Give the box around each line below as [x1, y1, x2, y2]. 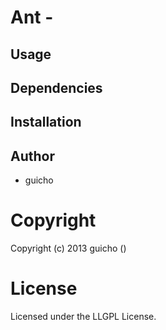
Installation [10, 114, 82, 131]
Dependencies [10, 79, 103, 96]
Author [10, 147, 55, 165]
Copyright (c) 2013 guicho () [10, 242, 127, 255]
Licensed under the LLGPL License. [10, 311, 157, 323]
